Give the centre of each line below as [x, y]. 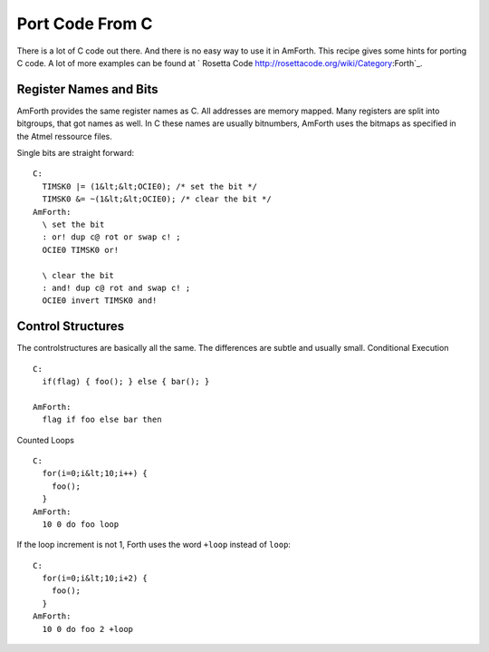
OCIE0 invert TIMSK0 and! [100, 301]
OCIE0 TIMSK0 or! [81, 250]
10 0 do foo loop [81, 524]
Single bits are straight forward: [76, 153]
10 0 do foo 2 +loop [88, 629]
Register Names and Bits [87, 89]
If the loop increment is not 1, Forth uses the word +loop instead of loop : [154, 545]
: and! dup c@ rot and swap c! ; [116, 287]
